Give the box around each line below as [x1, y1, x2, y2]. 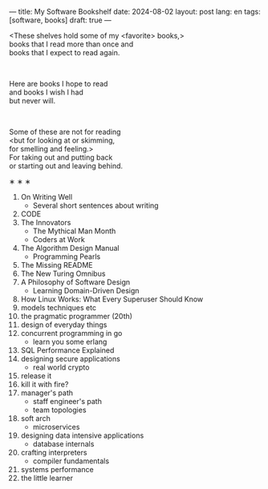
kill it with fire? [20, 380, 69, 389]
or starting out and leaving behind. [9, 161, 124, 171]
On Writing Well [20, 192, 73, 201]
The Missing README [20, 261, 93, 269]
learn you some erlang [32, 337, 108, 346]
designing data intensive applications [20, 430, 144, 440]
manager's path [20, 388, 74, 398]
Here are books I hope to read [9, 79, 108, 88]
